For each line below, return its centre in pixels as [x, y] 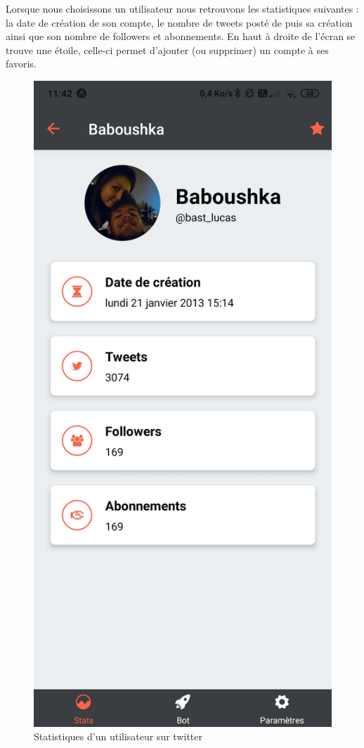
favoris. [21, 64]
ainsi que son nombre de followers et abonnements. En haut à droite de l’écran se [181, 36]
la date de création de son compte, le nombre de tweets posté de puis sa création [179, 22]
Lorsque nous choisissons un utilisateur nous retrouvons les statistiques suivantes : [182, 8]
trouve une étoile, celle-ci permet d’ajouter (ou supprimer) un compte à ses [167, 50]
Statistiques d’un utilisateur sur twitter [118, 736]
